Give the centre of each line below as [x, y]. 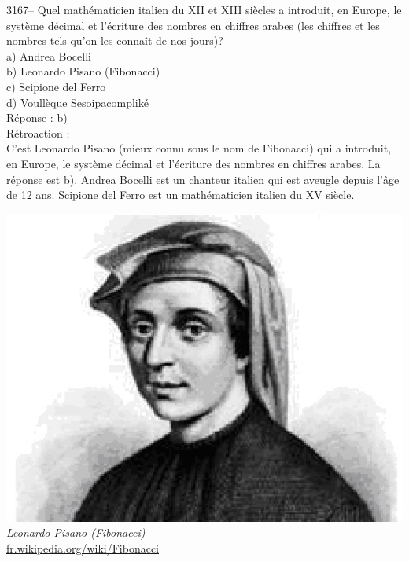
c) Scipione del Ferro [56, 86]
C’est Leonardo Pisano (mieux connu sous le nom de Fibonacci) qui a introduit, [199, 148]
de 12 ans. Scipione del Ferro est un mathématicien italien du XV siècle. [181, 195]
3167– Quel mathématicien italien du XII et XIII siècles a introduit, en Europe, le [204, 9]
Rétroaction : [38, 132]
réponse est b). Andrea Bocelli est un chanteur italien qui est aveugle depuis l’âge [203, 179]
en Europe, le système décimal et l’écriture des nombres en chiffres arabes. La [193, 163]
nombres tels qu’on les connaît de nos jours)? [115, 40]
